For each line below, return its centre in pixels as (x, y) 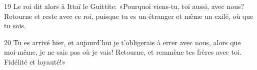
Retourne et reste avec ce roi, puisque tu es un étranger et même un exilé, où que (129, 16)
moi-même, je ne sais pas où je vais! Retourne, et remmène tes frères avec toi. (123, 52)
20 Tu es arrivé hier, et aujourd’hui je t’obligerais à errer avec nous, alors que (122, 42)
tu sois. (15, 26)
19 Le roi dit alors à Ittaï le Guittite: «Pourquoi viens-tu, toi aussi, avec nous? (124, 6)
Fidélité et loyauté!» (35, 61)
